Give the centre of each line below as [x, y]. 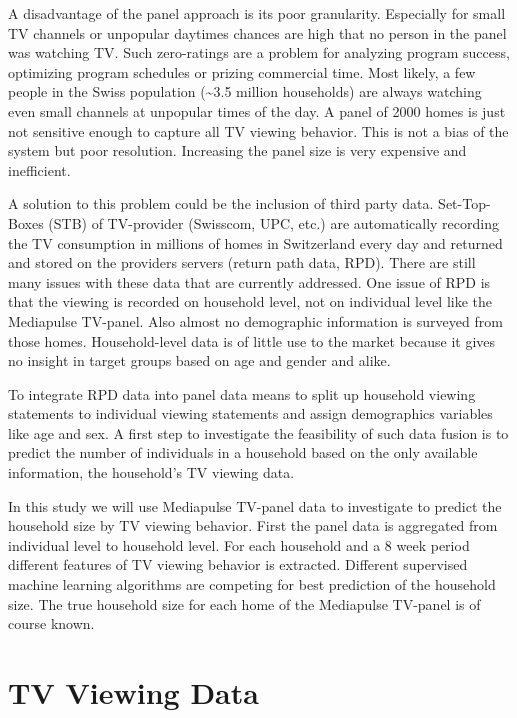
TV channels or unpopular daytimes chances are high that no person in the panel [257, 32]
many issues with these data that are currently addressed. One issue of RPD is [249, 281]
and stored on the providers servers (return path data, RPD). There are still [242, 262]
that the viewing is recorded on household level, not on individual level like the [250, 301]
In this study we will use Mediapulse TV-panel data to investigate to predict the [255, 505]
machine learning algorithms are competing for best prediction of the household [252, 584]
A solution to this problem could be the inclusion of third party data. [221, 203]
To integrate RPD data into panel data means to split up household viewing [242, 393]
